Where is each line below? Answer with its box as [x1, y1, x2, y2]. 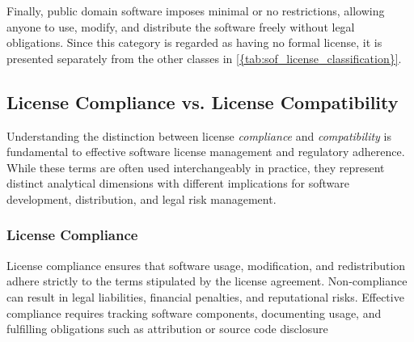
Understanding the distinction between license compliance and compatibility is [6, 127, 391, 144]
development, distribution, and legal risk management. [6, 190, 277, 207]
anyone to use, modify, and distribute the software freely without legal [6, 18, 355, 35]
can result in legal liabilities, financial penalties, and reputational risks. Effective [6, 288, 404, 305]
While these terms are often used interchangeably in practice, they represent [6, 158, 385, 175]
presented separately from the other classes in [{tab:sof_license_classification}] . [6, 49, 402, 66]
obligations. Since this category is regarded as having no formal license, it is [6, 34, 382, 51]
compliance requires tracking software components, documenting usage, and [6, 304, 382, 321]
